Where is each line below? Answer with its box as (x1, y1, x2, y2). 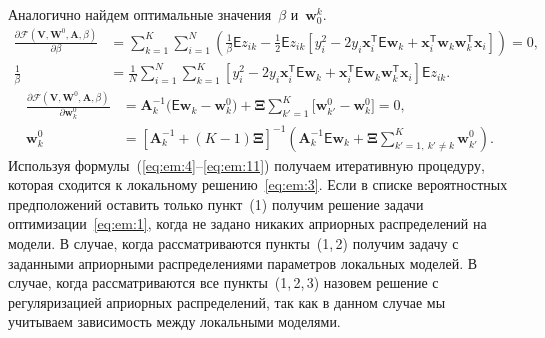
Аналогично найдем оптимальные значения (8, 4, 272, 24)
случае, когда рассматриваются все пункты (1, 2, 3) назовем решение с (8, 272, 439, 293)
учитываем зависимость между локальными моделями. (8, 311, 341, 332)
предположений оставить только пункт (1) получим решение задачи (8, 193, 424, 214)
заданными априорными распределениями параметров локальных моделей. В (8, 252, 478, 273)
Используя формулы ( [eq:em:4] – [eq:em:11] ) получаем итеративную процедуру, (8, 154, 485, 175)
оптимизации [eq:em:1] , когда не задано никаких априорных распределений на (8, 213, 487, 234)
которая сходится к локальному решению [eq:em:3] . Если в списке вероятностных (8, 174, 508, 195)
